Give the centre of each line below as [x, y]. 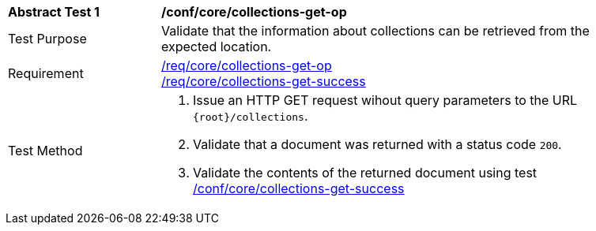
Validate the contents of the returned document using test [365, 173]
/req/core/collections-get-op [247, 65]
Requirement [46, 73]
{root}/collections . [251, 116]
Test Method [45, 151]
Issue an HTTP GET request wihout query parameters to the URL [385, 100]
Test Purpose [47, 39]
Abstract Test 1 [54, 12]
